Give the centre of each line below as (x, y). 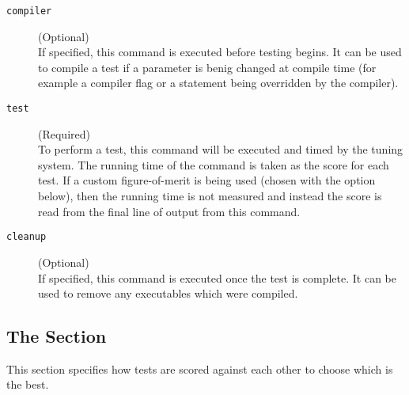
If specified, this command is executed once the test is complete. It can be (217, 277)
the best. (28, 384)
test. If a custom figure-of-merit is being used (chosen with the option (207, 180)
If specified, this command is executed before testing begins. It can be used (220, 52)
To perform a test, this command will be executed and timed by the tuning (221, 149)
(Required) (64, 133)
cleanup (27, 237)
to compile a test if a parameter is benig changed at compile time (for (207, 67)
